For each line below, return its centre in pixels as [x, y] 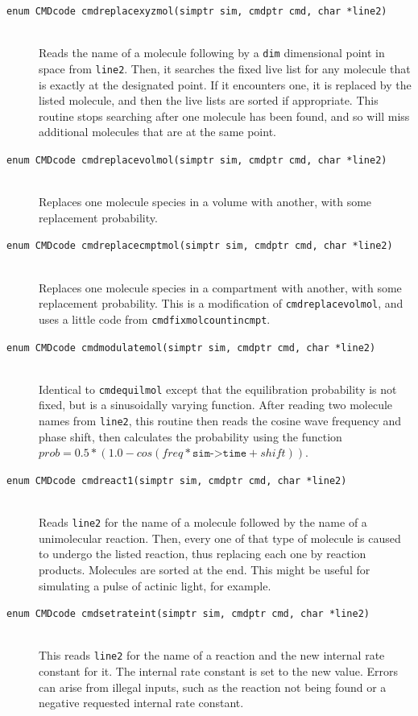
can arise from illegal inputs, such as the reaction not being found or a [213, 687]
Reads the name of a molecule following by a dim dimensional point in [212, 53]
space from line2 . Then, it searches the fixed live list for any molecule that [225, 68]
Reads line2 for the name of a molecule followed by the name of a [203, 522]
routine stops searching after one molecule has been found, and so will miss [224, 116]
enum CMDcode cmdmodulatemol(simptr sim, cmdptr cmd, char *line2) [191, 348]
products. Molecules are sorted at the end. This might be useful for [205, 569]
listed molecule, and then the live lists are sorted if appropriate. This [209, 100]
